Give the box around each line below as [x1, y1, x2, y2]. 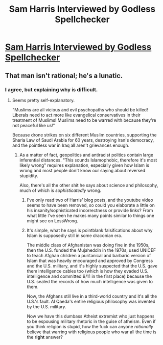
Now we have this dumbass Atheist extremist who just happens [26, 313, 155, 319]
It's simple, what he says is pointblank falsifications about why [26, 227, 153, 233]
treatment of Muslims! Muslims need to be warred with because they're [12, 117, 157, 123]
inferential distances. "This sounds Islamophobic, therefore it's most [19, 157, 158, 163]
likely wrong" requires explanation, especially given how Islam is [19, 162, 149, 168]
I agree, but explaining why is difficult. [5, 86, 98, 93]
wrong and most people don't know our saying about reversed [19, 167, 145, 173]
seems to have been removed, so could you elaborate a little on [26, 202, 155, 208]
